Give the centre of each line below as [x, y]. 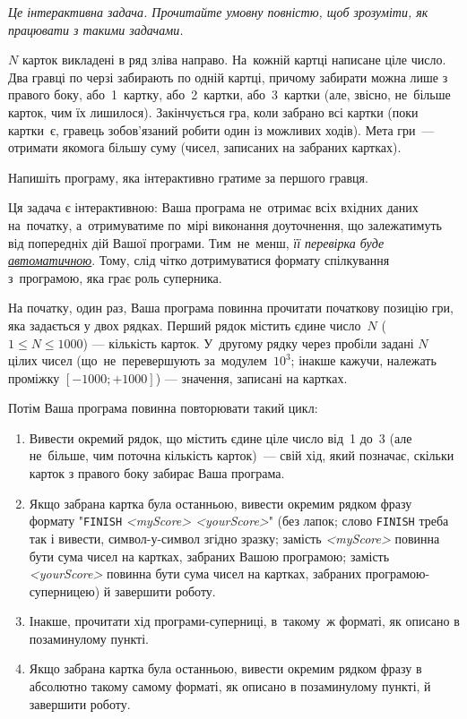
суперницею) [65, 591]
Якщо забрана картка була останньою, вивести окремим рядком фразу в [225, 668]
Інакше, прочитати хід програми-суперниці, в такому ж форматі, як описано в [244, 621]
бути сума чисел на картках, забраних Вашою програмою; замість [209, 556]
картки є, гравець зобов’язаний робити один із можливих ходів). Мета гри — [221, 129]
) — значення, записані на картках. [251, 377]
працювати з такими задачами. [96, 29]
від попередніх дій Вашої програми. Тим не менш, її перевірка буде [196, 242]
